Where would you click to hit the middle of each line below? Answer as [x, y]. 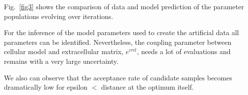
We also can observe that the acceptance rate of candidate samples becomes [118, 77]
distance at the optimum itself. [148, 87]
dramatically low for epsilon [46, 87]
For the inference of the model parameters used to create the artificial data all [122, 32]
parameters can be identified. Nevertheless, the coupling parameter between [118, 42]
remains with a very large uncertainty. [61, 61]
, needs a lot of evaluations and [184, 51]
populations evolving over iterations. [59, 16]
